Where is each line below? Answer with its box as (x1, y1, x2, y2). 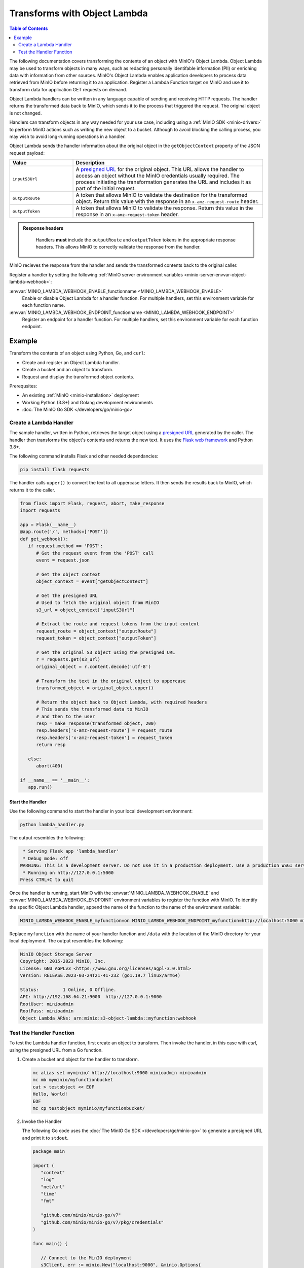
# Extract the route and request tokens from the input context (36, 621, 200, 627)
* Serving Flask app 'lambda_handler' (23, 849, 119, 854)
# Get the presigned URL (36, 592, 98, 598)
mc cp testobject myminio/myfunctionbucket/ (32, 1105, 145, 1111)
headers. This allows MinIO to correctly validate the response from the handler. (35, 243, 201, 250)
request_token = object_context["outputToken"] (36, 636, 157, 641)
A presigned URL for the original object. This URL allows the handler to (75, 166, 244, 173)
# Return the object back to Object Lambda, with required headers (36, 699, 207, 705)
